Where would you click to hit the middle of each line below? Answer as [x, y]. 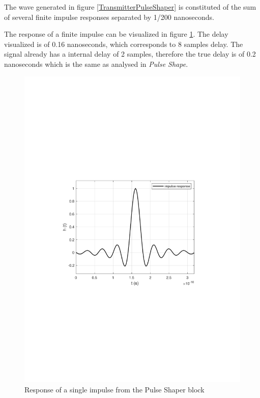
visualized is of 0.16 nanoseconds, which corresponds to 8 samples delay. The [124, 44]
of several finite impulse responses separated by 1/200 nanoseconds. [109, 17]
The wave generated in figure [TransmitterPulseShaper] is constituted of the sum [130, 7]
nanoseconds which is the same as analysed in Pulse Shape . [96, 64]
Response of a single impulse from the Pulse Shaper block [114, 390]
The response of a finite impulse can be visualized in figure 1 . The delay [116, 34]
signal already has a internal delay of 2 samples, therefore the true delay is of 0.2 [130, 54]
